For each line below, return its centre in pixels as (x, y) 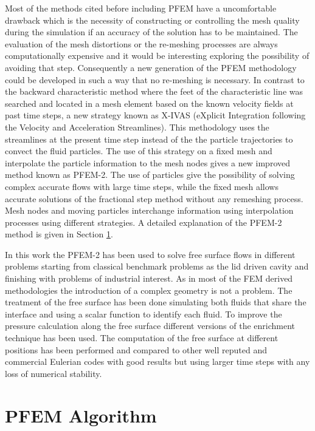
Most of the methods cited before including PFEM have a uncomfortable (141, 8)
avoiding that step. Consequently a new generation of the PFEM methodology (151, 67)
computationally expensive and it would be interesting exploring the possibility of (157, 56)
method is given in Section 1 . (59, 234)
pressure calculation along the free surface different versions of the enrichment (150, 326)
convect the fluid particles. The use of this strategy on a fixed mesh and (139, 151)
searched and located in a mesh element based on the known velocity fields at (149, 103)
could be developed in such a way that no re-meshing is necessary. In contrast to (155, 79)
